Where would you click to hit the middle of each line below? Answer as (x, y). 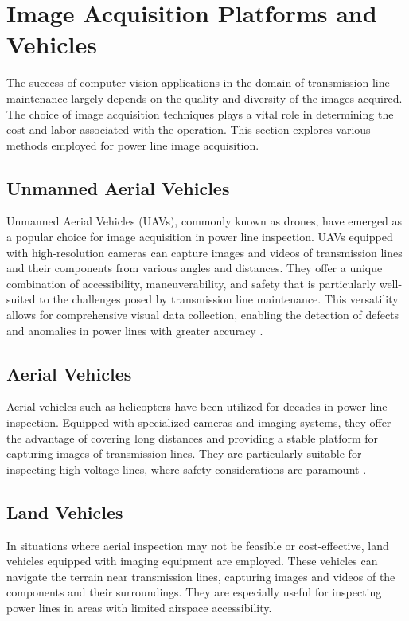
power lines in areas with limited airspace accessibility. (139, 607)
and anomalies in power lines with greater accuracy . (135, 330)
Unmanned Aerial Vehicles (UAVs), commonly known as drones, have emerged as (204, 221)
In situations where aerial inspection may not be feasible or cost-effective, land (198, 545)
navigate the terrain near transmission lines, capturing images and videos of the (201, 576)
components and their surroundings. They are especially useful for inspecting (194, 592)
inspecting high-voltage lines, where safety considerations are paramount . (187, 469)
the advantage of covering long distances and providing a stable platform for (193, 437)
